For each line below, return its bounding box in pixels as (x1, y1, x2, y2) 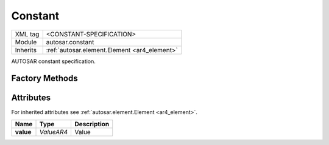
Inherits (15, 46, 37, 54)
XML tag (15, 30, 40, 38)
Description (74, 120, 110, 128)
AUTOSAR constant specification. (11, 58, 96, 65)
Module (15, 38, 37, 46)
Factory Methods (11, 73, 79, 84)
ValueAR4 (39, 127, 68, 136)
